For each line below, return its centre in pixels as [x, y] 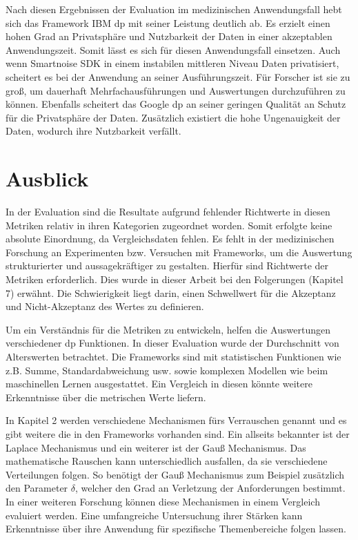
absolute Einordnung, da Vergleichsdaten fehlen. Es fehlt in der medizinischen [170, 239]
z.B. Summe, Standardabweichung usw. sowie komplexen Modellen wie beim [167, 370]
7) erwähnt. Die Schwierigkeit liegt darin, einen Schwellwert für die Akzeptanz [171, 292]
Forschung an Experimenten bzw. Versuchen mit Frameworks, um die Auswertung [179, 252]
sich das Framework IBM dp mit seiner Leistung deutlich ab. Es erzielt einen [168, 22]
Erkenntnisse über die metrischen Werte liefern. [106, 397]
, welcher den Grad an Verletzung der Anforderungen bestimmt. [210, 488]
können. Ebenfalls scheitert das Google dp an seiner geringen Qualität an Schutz [176, 104]
